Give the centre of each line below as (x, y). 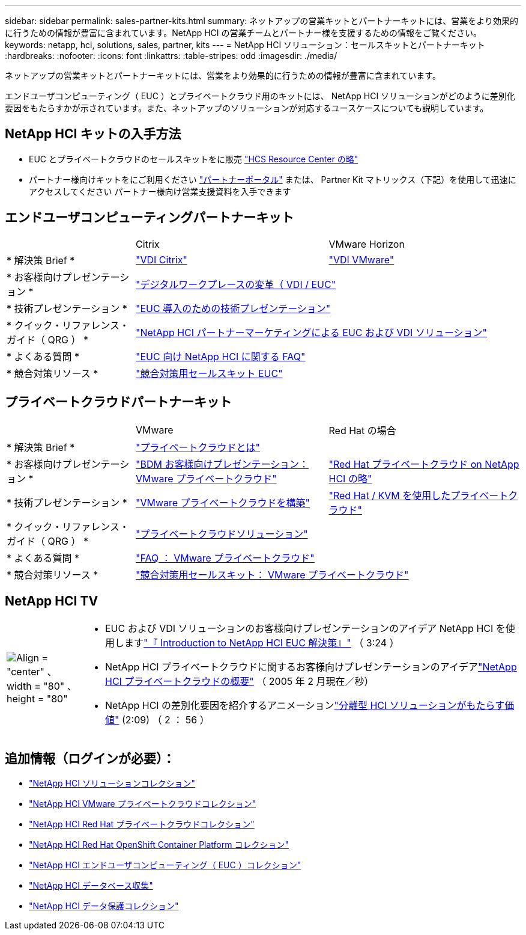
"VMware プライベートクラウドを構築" (223, 502)
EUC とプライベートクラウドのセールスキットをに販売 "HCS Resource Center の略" (194, 159)
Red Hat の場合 (362, 430)
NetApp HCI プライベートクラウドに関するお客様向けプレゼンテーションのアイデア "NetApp (311, 667)
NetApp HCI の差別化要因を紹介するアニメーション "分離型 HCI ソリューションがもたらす (305, 706)
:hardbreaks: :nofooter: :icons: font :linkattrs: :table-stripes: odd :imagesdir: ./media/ (171, 56)
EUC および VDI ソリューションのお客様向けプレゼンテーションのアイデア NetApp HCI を (305, 629)
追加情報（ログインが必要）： (90, 758)
